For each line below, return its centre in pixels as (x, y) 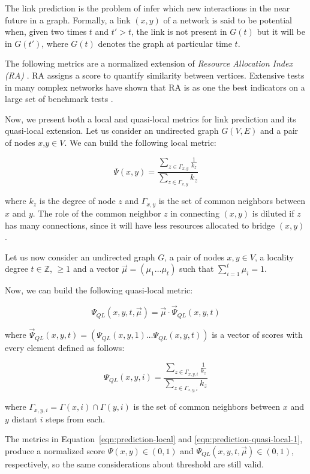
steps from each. (76, 418)
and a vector (96, 268)
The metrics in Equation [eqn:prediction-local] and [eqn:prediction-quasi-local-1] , (154, 439)
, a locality (274, 256)
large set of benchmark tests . (59, 99)
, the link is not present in (179, 31)
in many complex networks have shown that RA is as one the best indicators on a (155, 87)
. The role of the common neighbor (97, 213)
